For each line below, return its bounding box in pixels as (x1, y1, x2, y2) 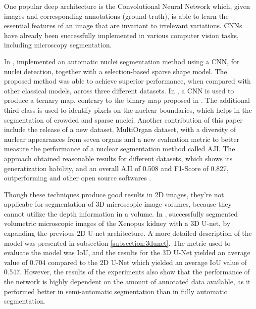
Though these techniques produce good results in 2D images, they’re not (4, 189, 224, 199)
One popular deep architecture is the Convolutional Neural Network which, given (4, 1, 250, 11)
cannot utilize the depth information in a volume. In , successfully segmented (4, 208, 238, 219)
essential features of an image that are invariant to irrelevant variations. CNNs (4, 20, 242, 31)
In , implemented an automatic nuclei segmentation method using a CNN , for (4, 56, 240, 66)
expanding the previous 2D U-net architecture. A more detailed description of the (4, 228, 252, 238)
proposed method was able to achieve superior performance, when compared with (4, 76, 251, 86)
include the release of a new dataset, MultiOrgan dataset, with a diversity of (4, 124, 236, 134)
